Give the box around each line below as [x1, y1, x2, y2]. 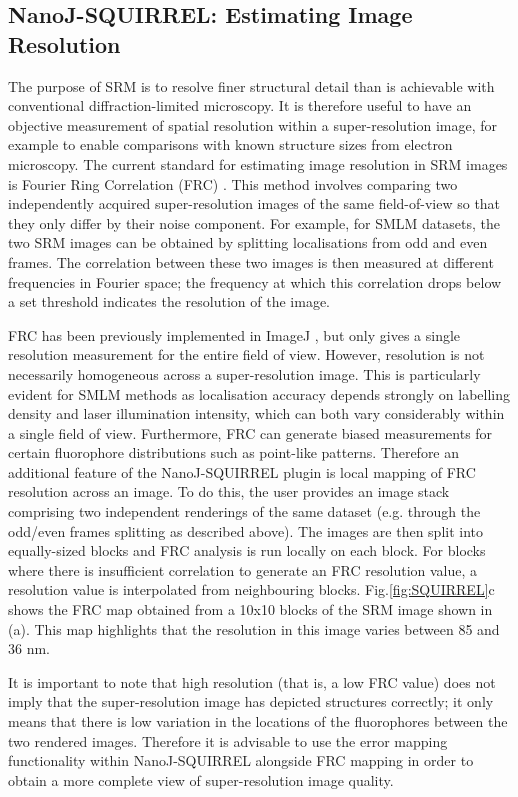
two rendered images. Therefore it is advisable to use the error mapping [8, 730, 448, 751]
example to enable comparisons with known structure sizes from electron [8, 134, 453, 155]
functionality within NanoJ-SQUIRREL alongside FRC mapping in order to [8, 750, 474, 771]
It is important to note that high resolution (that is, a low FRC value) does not [8, 671, 496, 692]
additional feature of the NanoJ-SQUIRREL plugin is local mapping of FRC [8, 461, 476, 482]
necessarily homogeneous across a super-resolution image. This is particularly [8, 363, 481, 384]
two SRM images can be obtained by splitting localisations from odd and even [8, 232, 488, 253]
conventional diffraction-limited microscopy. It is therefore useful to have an [8, 95, 472, 116]
